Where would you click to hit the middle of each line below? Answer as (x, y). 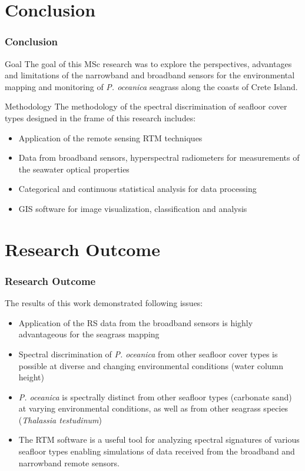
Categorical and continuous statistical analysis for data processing (137, 189)
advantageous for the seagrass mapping (89, 334)
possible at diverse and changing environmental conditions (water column (151, 365)
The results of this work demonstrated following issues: (104, 303)
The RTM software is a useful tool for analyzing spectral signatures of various (159, 440)
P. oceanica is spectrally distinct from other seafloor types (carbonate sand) (155, 397)
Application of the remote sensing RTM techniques (110, 137)
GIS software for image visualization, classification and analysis (133, 208)
